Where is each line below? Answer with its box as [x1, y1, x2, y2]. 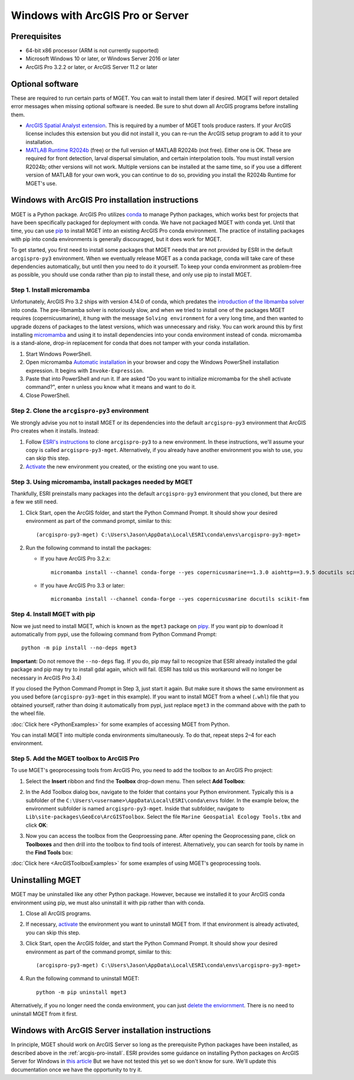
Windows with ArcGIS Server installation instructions [11, 1026, 211, 1036]
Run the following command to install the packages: [25, 544, 152, 551]
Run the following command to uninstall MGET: [25, 975, 140, 982]
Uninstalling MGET [11, 875, 81, 886]
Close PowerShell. [25, 392, 70, 399]
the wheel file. [11, 710, 45, 717]
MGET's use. [25, 180, 57, 187]
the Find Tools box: [25, 848, 73, 856]
